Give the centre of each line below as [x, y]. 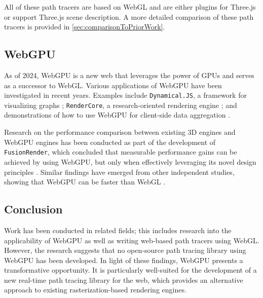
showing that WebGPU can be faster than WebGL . [85, 182]
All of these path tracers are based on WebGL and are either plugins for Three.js [130, 7]
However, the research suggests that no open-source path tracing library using [125, 250]
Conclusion [33, 209]
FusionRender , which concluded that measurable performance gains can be [121, 152]
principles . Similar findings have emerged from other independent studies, [119, 172]
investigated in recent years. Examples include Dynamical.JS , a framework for [125, 95]
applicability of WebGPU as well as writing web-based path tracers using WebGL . [132, 240]
